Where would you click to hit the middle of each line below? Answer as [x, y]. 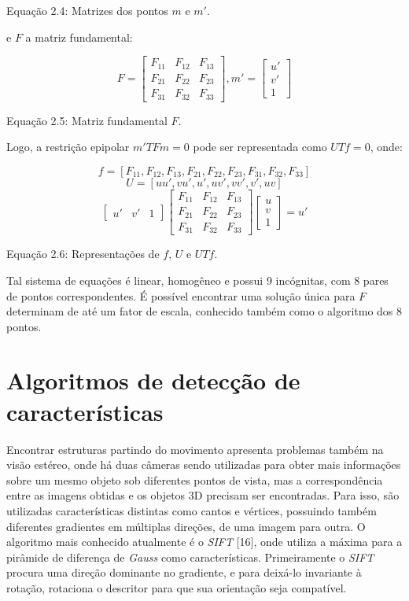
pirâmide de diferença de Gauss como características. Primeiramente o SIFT [190, 557]
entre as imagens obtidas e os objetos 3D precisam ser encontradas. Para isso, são [203, 495]
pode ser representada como [260, 147]
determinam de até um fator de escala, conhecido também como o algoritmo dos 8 [204, 311]
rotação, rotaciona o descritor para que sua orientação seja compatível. [177, 587]
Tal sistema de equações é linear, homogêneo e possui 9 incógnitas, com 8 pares [197, 280]
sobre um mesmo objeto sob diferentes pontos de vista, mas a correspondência [195, 479]
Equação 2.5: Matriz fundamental [87, 120]
